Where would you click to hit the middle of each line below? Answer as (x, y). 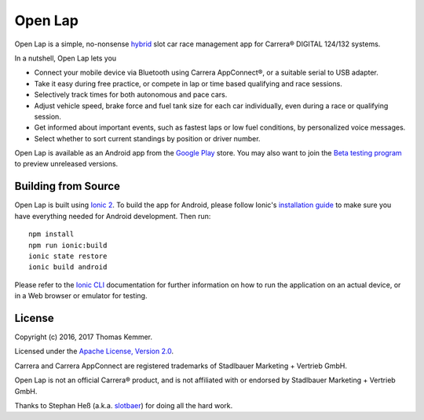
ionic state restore (68, 256)
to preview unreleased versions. (66, 164)
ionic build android (68, 267)
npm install (51, 234)
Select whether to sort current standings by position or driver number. (147, 138)
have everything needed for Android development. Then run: (113, 216)
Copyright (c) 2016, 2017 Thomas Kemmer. (84, 337)
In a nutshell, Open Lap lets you (66, 58)
